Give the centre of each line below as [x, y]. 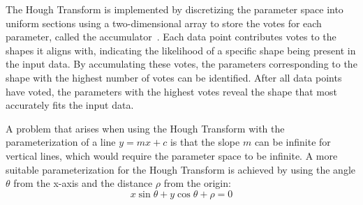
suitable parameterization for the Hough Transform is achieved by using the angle [181, 169]
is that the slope [205, 142]
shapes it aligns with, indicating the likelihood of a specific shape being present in [181, 50]
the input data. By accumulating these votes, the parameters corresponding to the [181, 64]
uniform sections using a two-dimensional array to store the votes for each [164, 23]
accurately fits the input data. [70, 105]
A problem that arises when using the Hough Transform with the [145, 128]
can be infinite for [292, 142]
